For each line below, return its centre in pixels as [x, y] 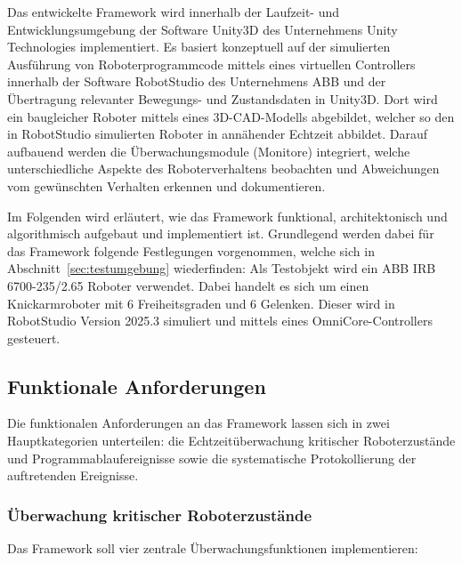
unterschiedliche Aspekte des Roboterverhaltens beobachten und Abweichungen [223, 169]
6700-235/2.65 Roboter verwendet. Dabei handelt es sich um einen [188, 285]
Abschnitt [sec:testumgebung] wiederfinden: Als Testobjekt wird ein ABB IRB [222, 268]
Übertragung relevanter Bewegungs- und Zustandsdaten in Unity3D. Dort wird [223, 98]
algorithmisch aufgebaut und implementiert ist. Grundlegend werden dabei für [221, 233]
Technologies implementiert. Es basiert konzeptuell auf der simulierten [199, 47]
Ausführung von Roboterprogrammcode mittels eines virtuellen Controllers [211, 64]
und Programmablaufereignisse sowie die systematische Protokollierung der [212, 458]
